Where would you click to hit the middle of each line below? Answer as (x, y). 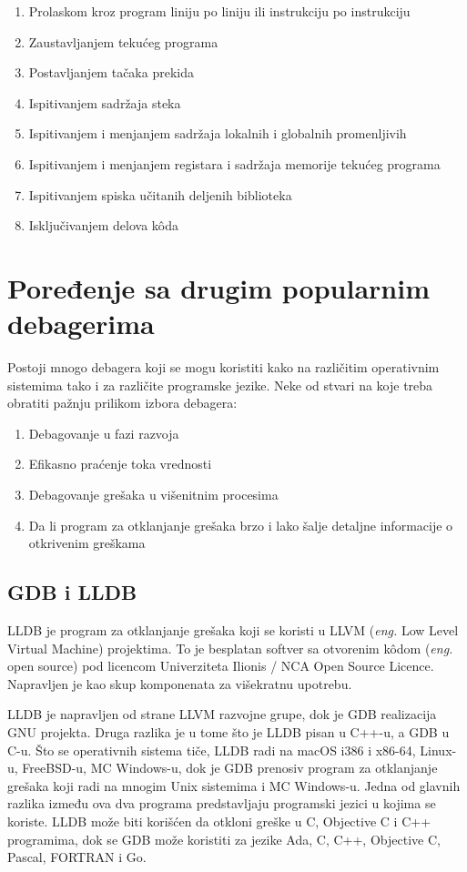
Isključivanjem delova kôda (103, 225)
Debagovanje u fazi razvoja (104, 433)
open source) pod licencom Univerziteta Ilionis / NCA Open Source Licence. (221, 666)
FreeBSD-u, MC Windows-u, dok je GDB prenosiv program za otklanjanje (230, 768)
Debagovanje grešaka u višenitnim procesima (153, 495)
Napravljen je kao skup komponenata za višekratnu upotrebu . (180, 683)
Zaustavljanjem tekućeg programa (123, 41)
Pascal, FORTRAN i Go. (77, 857)
